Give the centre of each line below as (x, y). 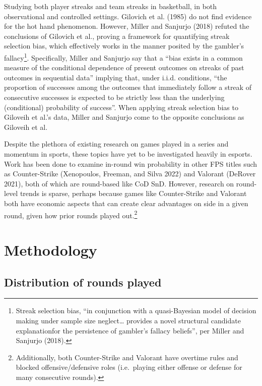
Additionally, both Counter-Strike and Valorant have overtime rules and (127, 357)
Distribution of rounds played (83, 282)
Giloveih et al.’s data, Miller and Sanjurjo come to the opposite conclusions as (124, 117)
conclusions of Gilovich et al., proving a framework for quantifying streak (117, 36)
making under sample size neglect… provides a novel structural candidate (128, 320)
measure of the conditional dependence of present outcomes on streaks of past (124, 67)
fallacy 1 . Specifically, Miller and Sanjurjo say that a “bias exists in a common (123, 57)
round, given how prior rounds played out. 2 (71, 214)
